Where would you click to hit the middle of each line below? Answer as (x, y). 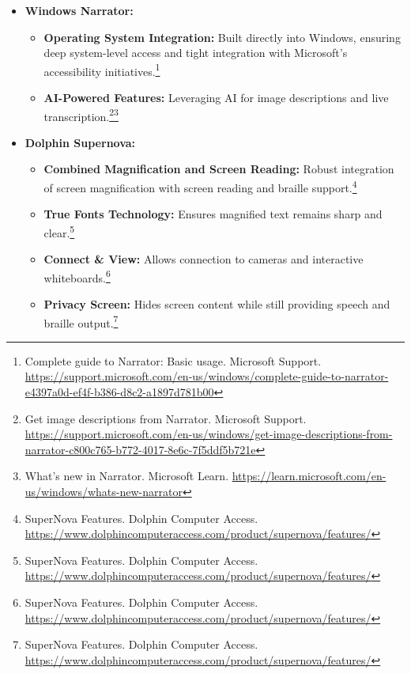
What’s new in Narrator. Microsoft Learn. (127, 476)
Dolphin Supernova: (80, 142)
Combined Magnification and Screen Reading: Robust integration (219, 169)
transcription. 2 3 (81, 115)
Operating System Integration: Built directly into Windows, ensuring (222, 37)
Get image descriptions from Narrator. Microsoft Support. (166, 418)
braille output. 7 (81, 321)
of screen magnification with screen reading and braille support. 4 (200, 186)
